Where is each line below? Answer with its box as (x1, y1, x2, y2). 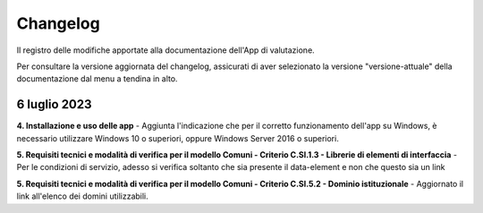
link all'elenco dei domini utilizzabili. (16, 191, 149, 201)
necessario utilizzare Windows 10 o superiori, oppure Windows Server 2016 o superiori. (16, 132, 339, 143)
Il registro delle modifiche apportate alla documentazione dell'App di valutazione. (16, 45, 315, 55)
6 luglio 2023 (16, 97, 93, 112)
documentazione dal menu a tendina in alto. (16, 73, 178, 84)
